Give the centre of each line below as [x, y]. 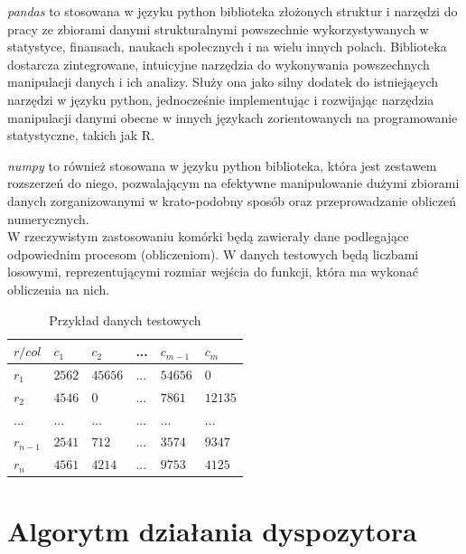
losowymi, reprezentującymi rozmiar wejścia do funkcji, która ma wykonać [213, 272]
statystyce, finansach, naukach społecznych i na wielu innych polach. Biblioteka [227, 47]
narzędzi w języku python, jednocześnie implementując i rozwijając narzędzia [221, 99]
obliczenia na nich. [59, 289]
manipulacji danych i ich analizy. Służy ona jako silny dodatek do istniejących [223, 82]
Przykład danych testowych [125, 319]
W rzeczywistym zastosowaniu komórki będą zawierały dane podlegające [208, 236]
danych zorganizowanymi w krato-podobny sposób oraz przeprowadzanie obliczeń [232, 200]
